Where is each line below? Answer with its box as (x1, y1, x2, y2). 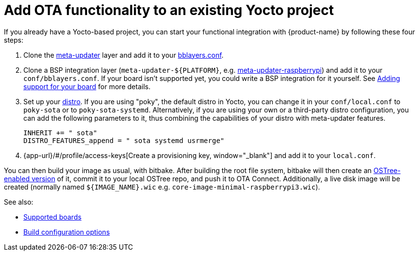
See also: (4, 197, 34, 206)
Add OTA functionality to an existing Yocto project (4, 2, 334, 18)
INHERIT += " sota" (23, 128, 97, 137)
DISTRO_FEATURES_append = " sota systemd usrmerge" (23, 136, 225, 144)
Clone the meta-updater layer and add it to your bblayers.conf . (23, 50, 224, 59)
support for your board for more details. (23, 82, 151, 91)
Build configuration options (23, 227, 110, 236)
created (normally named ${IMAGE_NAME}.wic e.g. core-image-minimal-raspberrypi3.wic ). (4, 182, 320, 191)
